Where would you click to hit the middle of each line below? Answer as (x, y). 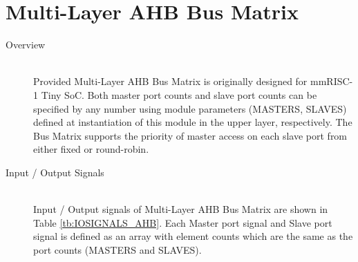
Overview (26, 45)
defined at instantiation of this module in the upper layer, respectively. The (193, 122)
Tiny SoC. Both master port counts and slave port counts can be (179, 94)
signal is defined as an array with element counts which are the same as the (193, 236)
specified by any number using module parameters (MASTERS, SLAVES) (190, 108)
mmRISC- (332, 81)
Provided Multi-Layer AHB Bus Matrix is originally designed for (170, 81)
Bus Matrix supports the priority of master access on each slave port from (190, 135)
